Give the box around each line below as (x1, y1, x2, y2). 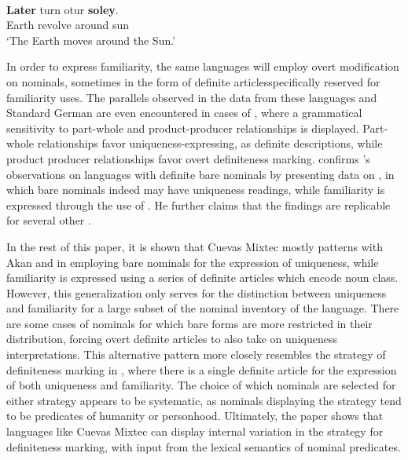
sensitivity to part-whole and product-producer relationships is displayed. (6, 119, 359, 136)
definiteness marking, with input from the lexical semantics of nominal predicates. (6, 438, 401, 455)
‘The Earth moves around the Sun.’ (6, 31, 176, 48)
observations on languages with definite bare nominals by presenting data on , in (6, 166, 395, 182)
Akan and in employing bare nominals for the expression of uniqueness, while (6, 254, 379, 270)
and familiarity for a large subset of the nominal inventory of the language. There (6, 300, 399, 316)
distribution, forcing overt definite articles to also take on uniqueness (6, 330, 337, 347)
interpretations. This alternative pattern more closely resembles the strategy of (6, 346, 386, 363)
